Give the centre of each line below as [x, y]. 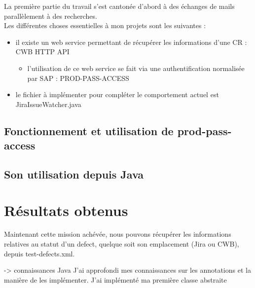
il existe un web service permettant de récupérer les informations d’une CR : [131, 42]
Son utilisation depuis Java [74, 174]
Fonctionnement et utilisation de [89, 130]
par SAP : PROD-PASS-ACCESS [78, 78]
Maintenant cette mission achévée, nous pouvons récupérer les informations [118, 234]
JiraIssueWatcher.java [48, 104]
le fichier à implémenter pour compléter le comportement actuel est [117, 94]
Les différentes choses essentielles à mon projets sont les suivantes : [105, 25]
